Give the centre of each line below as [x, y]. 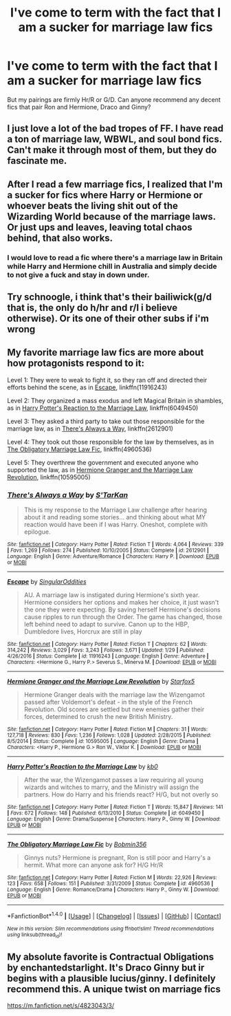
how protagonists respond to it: [76, 364]
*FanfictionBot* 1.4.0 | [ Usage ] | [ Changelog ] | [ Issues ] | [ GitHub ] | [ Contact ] [114, 915]
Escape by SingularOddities [47, 582]
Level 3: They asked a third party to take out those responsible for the [106, 421]
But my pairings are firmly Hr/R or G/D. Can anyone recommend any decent [114, 99]
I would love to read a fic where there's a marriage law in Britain [115, 257]
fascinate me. [37, 161]
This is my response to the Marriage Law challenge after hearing [115, 510]
